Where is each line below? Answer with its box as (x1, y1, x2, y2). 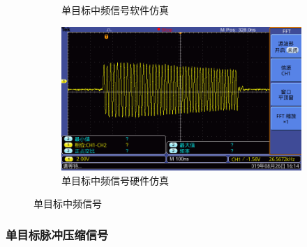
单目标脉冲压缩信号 (6, 225, 109, 243)
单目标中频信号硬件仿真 (61, 173, 169, 187)
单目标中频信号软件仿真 (61, 3, 169, 17)
